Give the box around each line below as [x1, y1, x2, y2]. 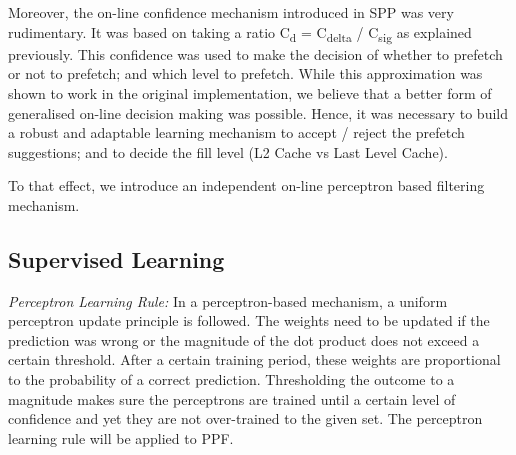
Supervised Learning [8, 243, 225, 274]
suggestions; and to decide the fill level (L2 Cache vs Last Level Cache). [8, 141, 448, 162]
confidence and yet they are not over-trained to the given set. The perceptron [8, 408, 483, 429]
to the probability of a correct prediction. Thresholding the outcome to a [8, 369, 455, 390]
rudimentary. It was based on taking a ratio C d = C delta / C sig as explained [8, 21, 472, 45]
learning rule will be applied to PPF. [8, 427, 234, 448]
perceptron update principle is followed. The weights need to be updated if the [8, 310, 490, 331]
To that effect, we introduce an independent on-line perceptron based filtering [8, 175, 485, 196]
